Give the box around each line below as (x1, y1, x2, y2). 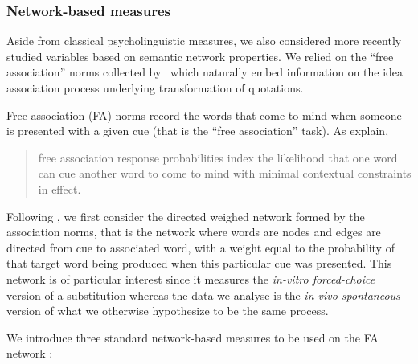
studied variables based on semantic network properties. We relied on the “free (6, 47, 394, 64)
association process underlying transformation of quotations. (6, 80, 304, 96)
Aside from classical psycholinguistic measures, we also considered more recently (6, 32, 402, 49)
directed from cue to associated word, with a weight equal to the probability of (6, 239, 395, 256)
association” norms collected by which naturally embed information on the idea (6, 63, 404, 80)
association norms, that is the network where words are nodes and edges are (6, 223, 381, 240)
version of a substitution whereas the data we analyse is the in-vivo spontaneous (6, 286, 400, 303)
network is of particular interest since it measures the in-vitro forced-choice (6, 270, 375, 287)
